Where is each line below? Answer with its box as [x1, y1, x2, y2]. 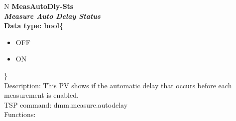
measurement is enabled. [4, 90, 79, 100]
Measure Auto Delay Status [4, 10, 101, 21]
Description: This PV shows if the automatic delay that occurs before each [4, 80, 232, 90]
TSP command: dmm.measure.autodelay [4, 99, 128, 110]
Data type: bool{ [4, 20, 63, 31]
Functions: [4, 109, 36, 120]
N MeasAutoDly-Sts [4, 1, 74, 11]
